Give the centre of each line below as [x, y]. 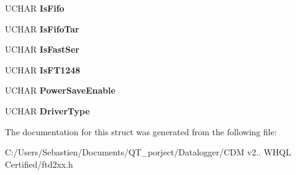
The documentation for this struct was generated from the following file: [141, 131]
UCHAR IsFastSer [42, 49]
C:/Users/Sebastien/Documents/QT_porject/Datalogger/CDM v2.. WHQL [148, 152]
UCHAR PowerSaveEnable [60, 90]
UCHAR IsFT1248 [43, 69]
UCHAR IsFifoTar [42, 28]
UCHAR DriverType [48, 110]
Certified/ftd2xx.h [39, 164]
